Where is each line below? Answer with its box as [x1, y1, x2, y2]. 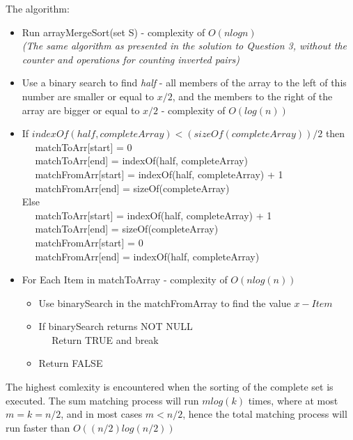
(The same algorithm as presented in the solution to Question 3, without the [22, 38, 347, 53]
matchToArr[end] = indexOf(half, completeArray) [35, 153, 248, 168]
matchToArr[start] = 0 [35, 139, 132, 154]
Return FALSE [38, 356, 103, 370]
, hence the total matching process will [182, 407, 347, 421]
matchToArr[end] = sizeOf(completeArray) [35, 221, 219, 236]
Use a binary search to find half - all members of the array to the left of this [22, 75, 347, 90]
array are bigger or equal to [22, 102, 140, 117]
